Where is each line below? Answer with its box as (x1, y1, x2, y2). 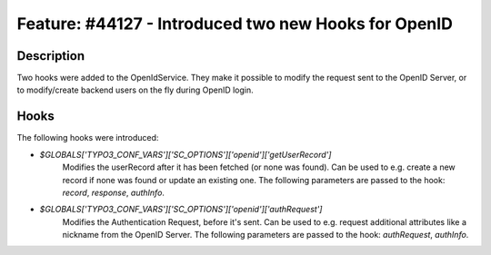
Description (16, 48, 85, 64)
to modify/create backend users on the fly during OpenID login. (16, 84, 254, 95)
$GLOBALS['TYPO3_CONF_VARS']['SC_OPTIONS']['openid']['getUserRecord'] (39, 149, 332, 160)
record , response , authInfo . (62, 187, 165, 198)
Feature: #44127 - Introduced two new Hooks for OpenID (16, 14, 454, 34)
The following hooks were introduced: (16, 132, 159, 143)
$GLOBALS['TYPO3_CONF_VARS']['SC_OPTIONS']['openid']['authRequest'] (39, 204, 323, 215)
